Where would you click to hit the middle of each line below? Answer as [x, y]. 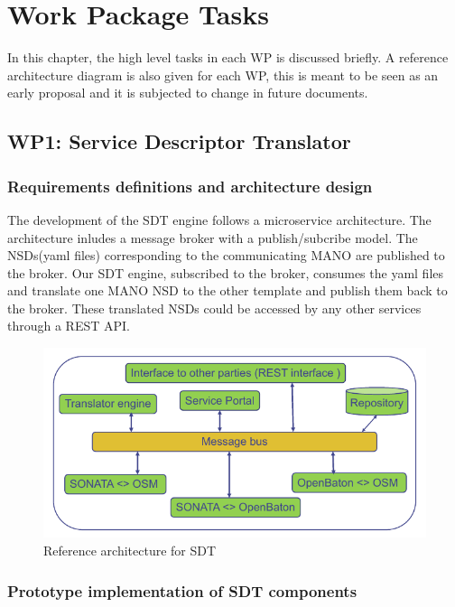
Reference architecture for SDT [130, 551]
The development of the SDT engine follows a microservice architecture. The [219, 219]
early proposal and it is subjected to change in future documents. [188, 93]
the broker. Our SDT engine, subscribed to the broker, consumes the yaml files [226, 272]
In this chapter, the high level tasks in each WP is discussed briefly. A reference [228, 57]
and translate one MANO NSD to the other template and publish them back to [227, 290]
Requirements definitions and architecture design [190, 186]
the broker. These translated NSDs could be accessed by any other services [214, 308]
